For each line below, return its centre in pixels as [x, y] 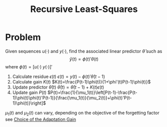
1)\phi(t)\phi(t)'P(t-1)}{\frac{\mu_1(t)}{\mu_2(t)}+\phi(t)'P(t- [72, 97]
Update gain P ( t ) [29, 92]
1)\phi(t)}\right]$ [29, 103]
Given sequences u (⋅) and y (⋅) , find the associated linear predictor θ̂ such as [84, 51]
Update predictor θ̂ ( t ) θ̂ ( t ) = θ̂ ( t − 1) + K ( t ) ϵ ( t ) [58, 87]
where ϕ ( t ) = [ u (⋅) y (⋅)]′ [29, 66]
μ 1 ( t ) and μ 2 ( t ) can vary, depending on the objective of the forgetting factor [82, 113]
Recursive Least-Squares [84, 9]
